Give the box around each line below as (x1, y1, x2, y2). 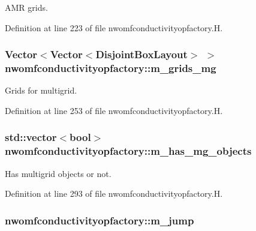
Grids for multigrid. (5, 84, 77, 97)
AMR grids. (5, 1, 48, 13)
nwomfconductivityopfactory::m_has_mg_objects (5, 143, 252, 158)
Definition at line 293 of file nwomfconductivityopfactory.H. (5, 187, 223, 200)
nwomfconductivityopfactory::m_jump (5, 212, 194, 227)
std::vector (5, 130, 57, 145)
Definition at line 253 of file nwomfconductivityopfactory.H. (5, 104, 223, 116)
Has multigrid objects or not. (5, 167, 112, 179)
